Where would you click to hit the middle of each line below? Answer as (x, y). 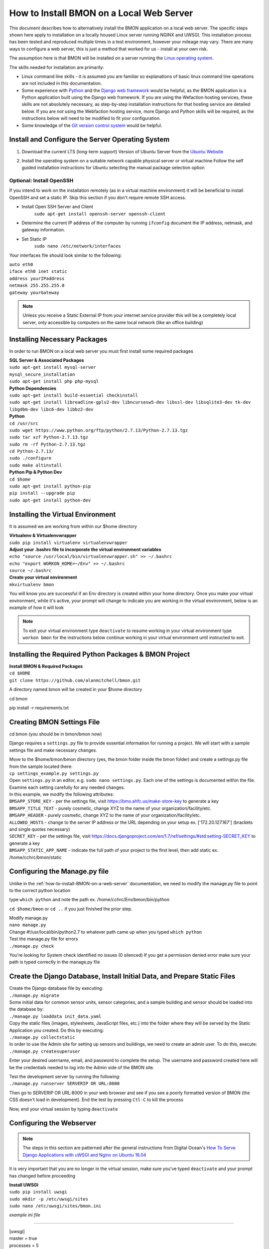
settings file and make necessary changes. (53, 750)
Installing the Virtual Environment (63, 514)
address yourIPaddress (37, 278)
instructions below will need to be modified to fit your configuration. (91, 118)
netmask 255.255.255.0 (37, 286)
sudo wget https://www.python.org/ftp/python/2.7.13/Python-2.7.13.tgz (99, 430)
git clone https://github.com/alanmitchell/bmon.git (75, 680)
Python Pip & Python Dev (36, 472)
